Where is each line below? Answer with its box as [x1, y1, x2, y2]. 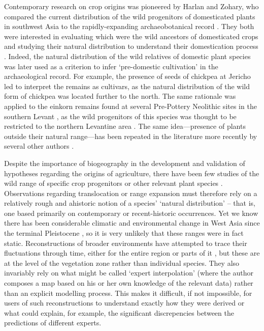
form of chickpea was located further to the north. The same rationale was [4, 91, 236, 101]
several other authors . [4, 141, 74, 151]
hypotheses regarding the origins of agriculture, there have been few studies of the [4, 168, 259, 178]
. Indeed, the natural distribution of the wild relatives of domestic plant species [4, 50, 251, 61]
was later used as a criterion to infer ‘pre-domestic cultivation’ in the [4, 61, 218, 71]
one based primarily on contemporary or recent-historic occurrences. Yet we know [4, 207, 258, 218]
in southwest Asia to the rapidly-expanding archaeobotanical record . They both [4, 21, 254, 32]
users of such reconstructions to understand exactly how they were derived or [4, 297, 245, 308]
